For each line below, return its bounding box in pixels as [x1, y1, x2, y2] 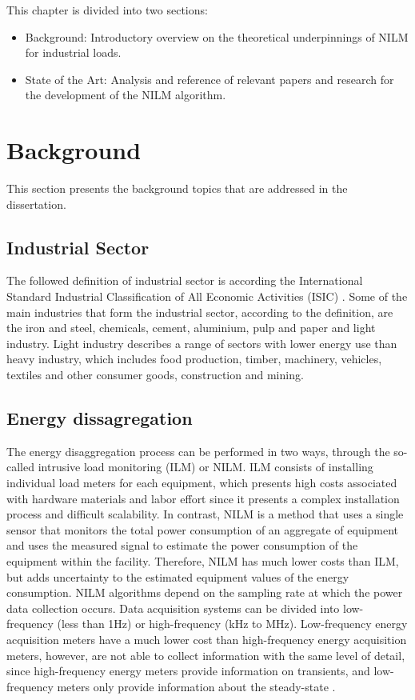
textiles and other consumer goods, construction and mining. [6, 366, 304, 383]
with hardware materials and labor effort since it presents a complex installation [6, 490, 400, 506]
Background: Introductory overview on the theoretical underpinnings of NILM [25, 28, 409, 45]
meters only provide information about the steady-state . [57, 678, 336, 694]
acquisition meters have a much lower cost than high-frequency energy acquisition [6, 630, 407, 647]
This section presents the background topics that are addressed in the [6, 180, 348, 197]
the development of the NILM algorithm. [25, 86, 226, 103]
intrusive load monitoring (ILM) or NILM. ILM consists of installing [38, 458, 373, 475]
